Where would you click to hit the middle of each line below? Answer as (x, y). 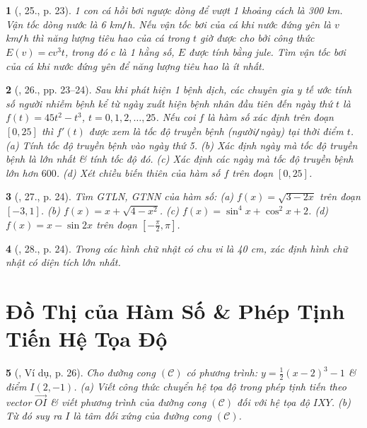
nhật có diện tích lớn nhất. (63, 262)
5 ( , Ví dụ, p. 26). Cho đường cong (81, 372)
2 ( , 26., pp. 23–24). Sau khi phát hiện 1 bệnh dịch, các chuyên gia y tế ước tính (179, 89)
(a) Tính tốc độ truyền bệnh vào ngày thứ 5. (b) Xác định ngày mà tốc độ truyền (182, 145)
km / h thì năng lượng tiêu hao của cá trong (98, 38)
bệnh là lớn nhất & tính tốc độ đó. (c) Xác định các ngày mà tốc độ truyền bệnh (180, 159)
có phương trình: (222, 372)
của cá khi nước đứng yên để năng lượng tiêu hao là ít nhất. (135, 65)
